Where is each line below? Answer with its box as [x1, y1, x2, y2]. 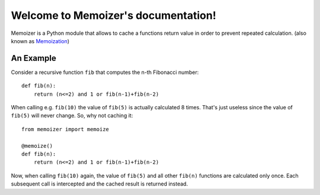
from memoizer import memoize [21, 126, 110, 132]
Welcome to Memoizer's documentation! [11, 9, 216, 22]
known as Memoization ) [11, 37, 70, 44]
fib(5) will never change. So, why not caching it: [11, 112, 133, 119]
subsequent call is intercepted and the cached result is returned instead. [11, 180, 188, 187]
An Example [11, 53, 56, 63]
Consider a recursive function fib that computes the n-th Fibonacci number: [11, 69, 199, 76]
